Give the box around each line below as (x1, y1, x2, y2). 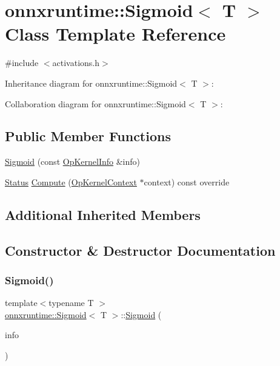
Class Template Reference (5, 21, 226, 46)
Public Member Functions (5, 127, 171, 145)
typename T (48, 296, 94, 309)
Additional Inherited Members (5, 205, 201, 224)
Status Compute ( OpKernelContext (5, 175, 137, 188)
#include (5, 56, 39, 69)
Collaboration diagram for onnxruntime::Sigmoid (5, 97, 186, 110)
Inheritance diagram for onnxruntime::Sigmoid (5, 76, 178, 89)
